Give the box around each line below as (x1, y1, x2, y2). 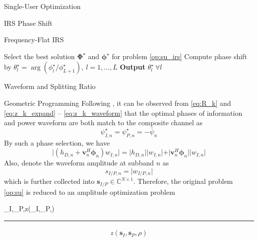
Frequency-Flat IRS (4, 34, 64, 45)
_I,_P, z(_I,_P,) (4, 203, 55, 214)
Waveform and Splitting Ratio (4, 81, 96, 91)
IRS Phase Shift (4, 17, 53, 28)
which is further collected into (4, 176, 95, 186)
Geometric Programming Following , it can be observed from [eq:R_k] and (4, 97, 231, 108)
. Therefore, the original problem (133, 176, 233, 186)
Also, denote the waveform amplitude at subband (4, 158, 154, 168)
